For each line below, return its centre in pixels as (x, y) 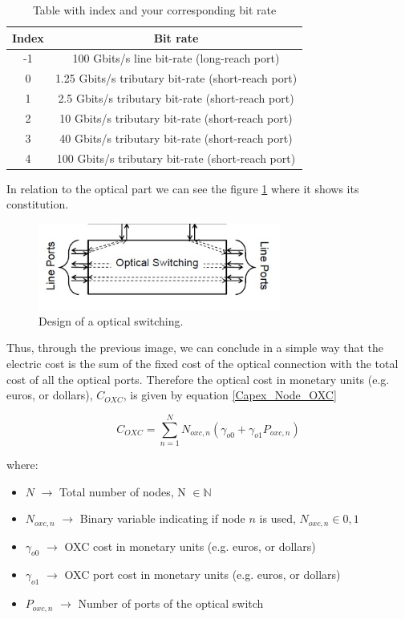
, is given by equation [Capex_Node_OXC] (230, 395)
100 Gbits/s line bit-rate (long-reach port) (176, 58)
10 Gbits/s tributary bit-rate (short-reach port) (176, 117)
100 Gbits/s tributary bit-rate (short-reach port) (176, 158)
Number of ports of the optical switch (171, 603)
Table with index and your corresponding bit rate (154, 10)
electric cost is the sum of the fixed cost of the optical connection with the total (202, 364)
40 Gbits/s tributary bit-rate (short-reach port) (176, 138)
